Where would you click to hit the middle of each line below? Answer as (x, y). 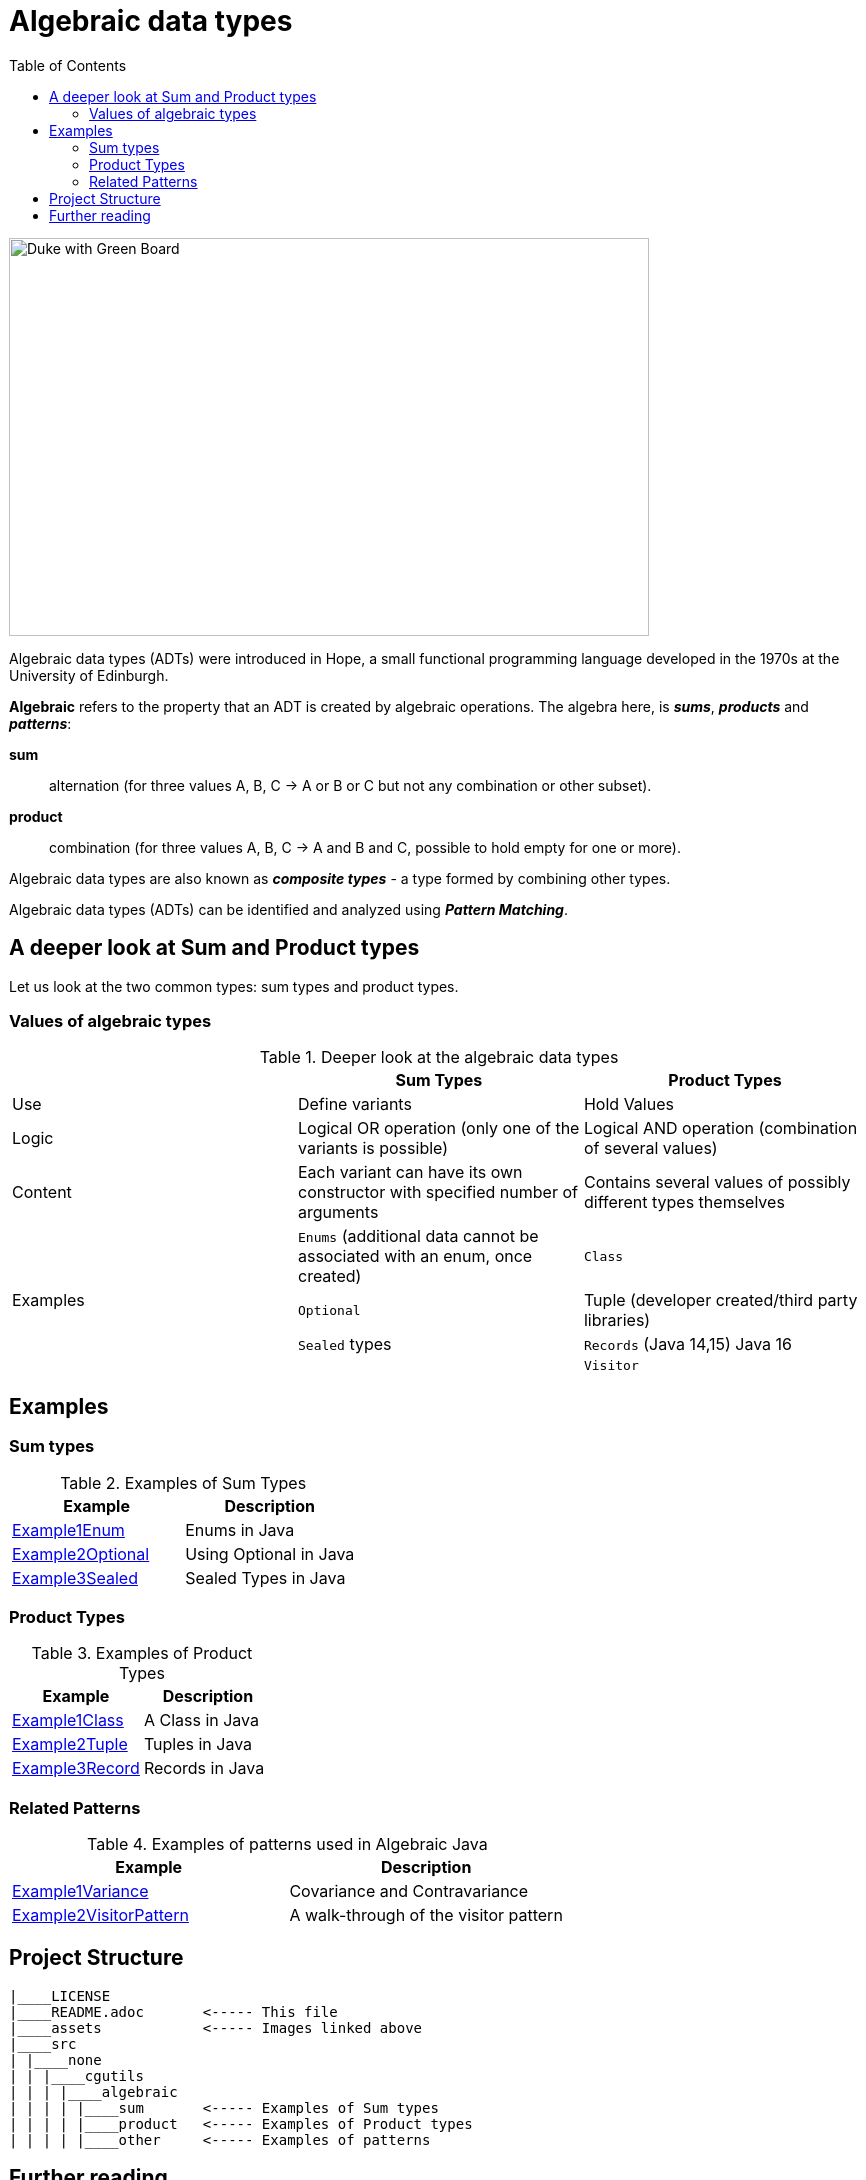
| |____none (55, 2059)
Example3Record (76, 1768)
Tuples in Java (198, 1744)
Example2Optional (81, 1553)
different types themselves (684, 1202)
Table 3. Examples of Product (142, 1653)
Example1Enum (68, 1529)
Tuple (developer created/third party (720, 1300)
